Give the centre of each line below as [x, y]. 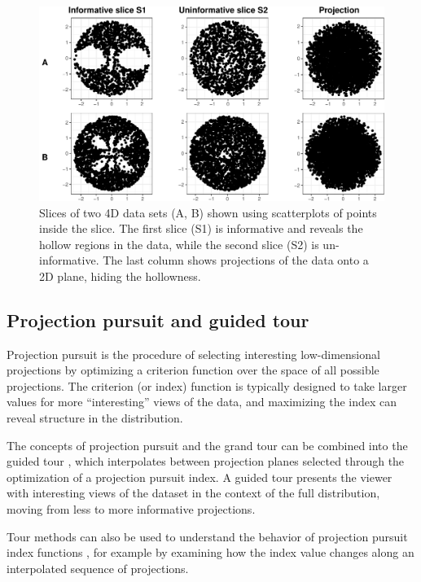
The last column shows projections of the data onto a [236, 260]
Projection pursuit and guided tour [158, 319]
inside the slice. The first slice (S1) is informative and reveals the [201, 228]
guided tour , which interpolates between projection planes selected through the [206, 461]
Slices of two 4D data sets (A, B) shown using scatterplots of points [208, 212]
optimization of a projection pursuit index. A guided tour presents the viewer [200, 477]
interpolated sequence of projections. [98, 568]
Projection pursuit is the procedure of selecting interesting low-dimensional [193, 354]
